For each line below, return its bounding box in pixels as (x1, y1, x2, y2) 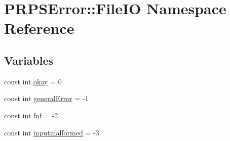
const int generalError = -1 (4, 93, 89, 104)
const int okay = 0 (4, 76, 62, 86)
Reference (4, 18, 74, 38)
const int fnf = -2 (4, 110, 58, 120)
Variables (4, 52, 54, 68)
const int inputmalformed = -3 (4, 127, 99, 137)
